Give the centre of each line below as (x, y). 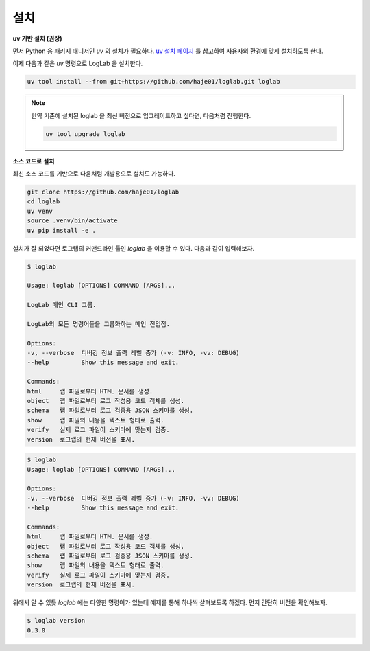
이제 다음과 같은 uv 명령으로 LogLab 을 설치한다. (78, 64)
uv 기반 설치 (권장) (37, 38)
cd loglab (44, 202)
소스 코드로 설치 (34, 161)
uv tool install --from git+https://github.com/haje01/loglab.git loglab (153, 82)
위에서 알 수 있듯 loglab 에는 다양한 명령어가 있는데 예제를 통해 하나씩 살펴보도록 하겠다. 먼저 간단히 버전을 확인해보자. (170, 603)
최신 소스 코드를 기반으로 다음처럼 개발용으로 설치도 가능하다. (94, 174)
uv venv (40, 211)
